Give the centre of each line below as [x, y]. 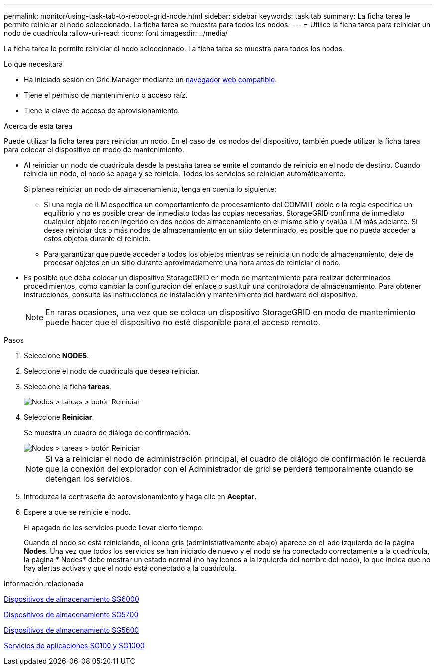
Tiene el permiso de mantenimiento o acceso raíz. [106, 95]
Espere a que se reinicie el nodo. [77, 512]
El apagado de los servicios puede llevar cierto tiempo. [114, 527]
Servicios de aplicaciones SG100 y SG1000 [74, 645]
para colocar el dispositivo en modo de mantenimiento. [94, 150]
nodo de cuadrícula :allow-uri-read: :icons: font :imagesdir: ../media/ [116, 33]
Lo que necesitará [34, 64]
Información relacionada [44, 584]
